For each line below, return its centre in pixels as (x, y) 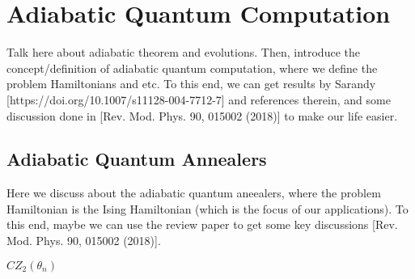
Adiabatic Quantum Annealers (137, 159)
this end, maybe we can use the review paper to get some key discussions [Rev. (202, 224)
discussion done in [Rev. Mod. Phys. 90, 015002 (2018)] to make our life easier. (202, 115)
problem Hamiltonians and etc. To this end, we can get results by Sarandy (191, 84)
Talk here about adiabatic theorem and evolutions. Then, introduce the (183, 52)
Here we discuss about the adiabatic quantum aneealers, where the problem (194, 193)
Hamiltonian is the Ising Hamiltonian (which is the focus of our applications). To (207, 208)
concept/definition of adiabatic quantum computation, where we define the (192, 68)
